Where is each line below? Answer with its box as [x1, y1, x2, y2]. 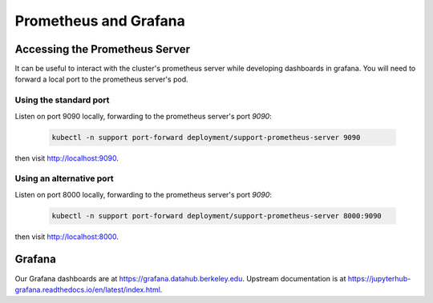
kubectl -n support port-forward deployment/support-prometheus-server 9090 [51, 133, 361, 142]
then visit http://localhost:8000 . [14, 232, 119, 241]
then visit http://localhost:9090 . [14, 153, 119, 163]
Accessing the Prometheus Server [14, 42, 190, 56]
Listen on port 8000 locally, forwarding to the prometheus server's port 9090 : [14, 189, 273, 199]
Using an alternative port [14, 173, 114, 184]
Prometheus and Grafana [14, 12, 186, 30]
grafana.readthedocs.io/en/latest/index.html [14, 285, 160, 294]
